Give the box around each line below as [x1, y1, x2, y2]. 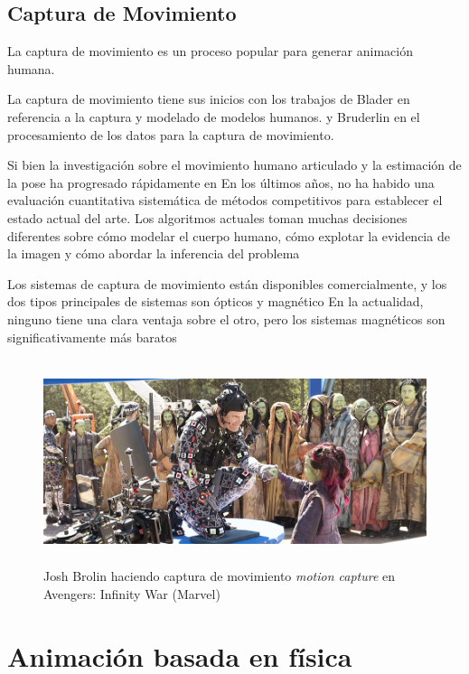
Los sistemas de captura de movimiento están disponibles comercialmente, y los [7, 274, 447, 293]
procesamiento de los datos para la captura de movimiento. [7, 125, 334, 144]
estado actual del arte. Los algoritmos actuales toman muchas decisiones [7, 208, 408, 227]
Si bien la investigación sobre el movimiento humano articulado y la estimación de [7, 155, 462, 174]
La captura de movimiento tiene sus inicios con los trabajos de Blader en [7, 89, 410, 108]
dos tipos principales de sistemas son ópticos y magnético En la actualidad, [7, 292, 424, 311]
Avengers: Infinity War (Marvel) [43, 585, 220, 604]
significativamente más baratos [7, 327, 177, 346]
